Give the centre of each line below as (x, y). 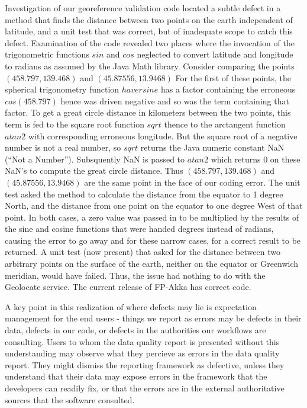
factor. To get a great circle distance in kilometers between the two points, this (148, 112)
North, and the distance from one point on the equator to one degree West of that (154, 205)
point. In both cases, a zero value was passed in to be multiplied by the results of (152, 217)
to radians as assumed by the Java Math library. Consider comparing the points (150, 66)
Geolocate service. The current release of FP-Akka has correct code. (128, 287)
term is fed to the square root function (75, 124)
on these (285, 159)
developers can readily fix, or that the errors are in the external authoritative (145, 388)
